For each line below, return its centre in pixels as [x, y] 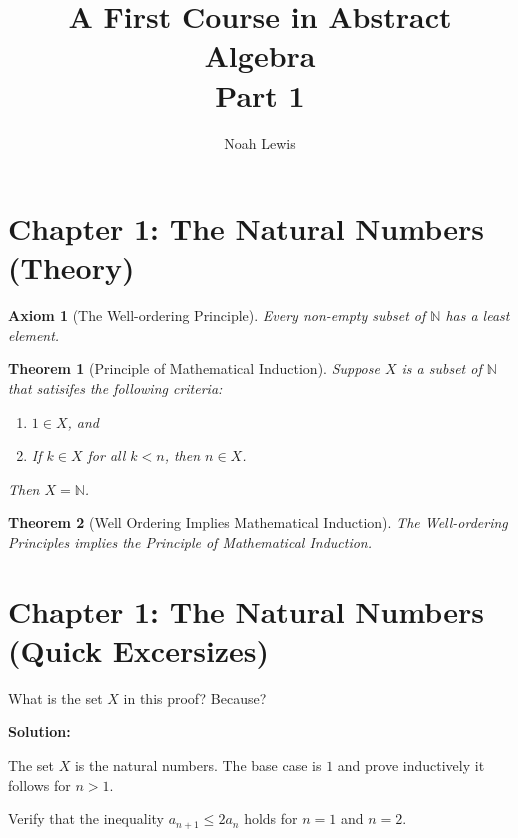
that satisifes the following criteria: [115, 388]
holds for [271, 818]
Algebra [260, 55]
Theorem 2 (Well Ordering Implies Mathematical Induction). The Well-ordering [258, 522]
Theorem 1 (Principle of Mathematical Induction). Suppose [194, 368]
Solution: [39, 731]
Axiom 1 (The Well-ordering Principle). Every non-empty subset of [217, 315]
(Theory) [71, 267]
